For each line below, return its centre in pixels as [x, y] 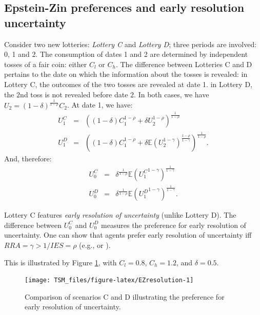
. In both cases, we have [172, 94]
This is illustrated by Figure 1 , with [61, 262]
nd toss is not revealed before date [74, 94]
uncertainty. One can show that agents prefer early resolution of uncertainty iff [128, 235]
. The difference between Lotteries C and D [184, 64]
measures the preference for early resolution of [174, 225]
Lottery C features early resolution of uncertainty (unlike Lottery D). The [120, 215]
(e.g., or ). [95, 245]
